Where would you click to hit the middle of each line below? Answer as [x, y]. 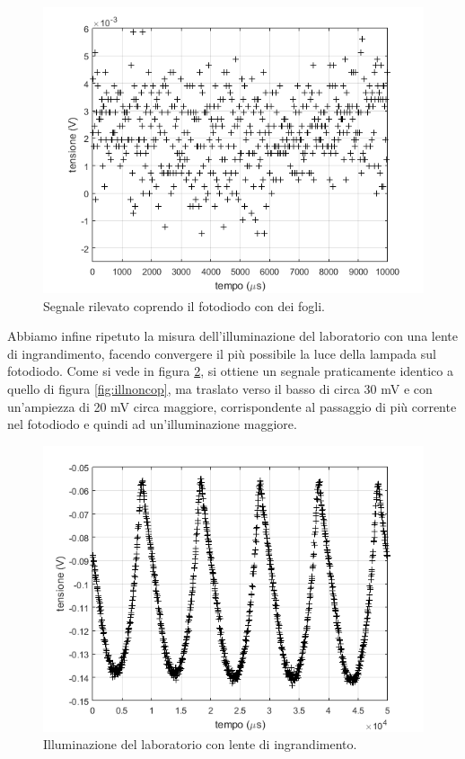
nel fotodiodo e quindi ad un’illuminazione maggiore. [152, 424]
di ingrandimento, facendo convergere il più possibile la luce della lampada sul [222, 353]
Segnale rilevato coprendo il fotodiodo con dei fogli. [184, 305]
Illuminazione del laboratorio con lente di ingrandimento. [200, 744]
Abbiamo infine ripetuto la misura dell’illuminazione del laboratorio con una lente [232, 336]
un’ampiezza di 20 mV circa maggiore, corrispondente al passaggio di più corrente [232, 406]
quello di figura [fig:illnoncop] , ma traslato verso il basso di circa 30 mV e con [220, 388]
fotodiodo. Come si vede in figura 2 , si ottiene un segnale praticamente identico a [230, 371]
